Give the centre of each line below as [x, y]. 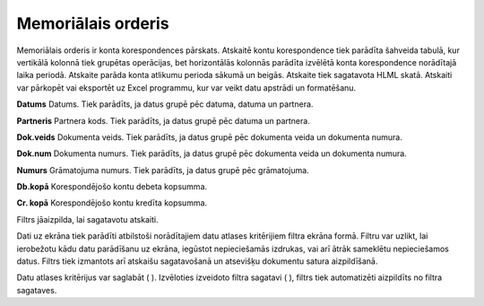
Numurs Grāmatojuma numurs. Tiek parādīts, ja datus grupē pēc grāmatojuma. [163, 170]
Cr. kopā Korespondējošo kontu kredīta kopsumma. [112, 203]
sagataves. [37, 290]
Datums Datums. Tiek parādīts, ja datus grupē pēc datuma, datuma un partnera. [165, 104]
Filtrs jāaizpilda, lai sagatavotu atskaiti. [87, 219]
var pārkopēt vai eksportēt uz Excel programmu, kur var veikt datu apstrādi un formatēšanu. [186, 87]
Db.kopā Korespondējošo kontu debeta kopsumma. [112, 187]
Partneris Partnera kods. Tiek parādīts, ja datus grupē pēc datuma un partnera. [164, 120]
